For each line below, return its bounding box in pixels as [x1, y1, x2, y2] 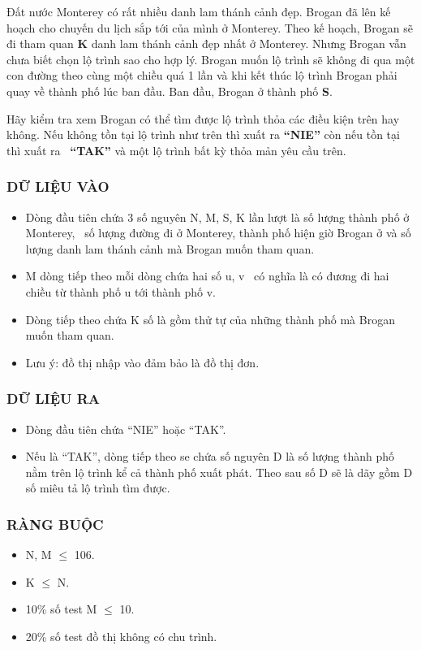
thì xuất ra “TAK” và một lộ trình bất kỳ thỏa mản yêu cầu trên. [6, 141, 346, 158]
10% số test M [25, 600, 97, 617]
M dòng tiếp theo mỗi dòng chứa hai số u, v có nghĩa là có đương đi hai [25, 267, 389, 284]
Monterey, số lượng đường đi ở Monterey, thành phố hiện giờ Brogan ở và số [25, 224, 411, 241]
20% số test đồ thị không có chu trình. [25, 627, 217, 644]
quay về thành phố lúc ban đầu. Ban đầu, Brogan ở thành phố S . [6, 82, 333, 99]
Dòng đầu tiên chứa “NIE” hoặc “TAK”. [25, 420, 226, 437]
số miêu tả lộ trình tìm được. [25, 479, 170, 496]
